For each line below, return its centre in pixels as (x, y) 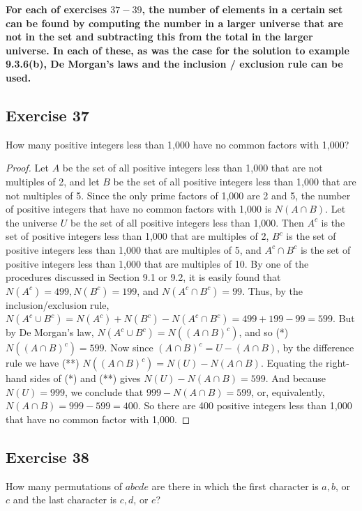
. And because (296, 378)
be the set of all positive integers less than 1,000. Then (187, 222)
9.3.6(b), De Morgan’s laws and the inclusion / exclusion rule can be (174, 64)
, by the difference (316, 348)
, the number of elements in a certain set (242, 9)
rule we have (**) (43, 363)
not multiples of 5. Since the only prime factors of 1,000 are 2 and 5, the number (178, 195)
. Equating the (292, 363)
